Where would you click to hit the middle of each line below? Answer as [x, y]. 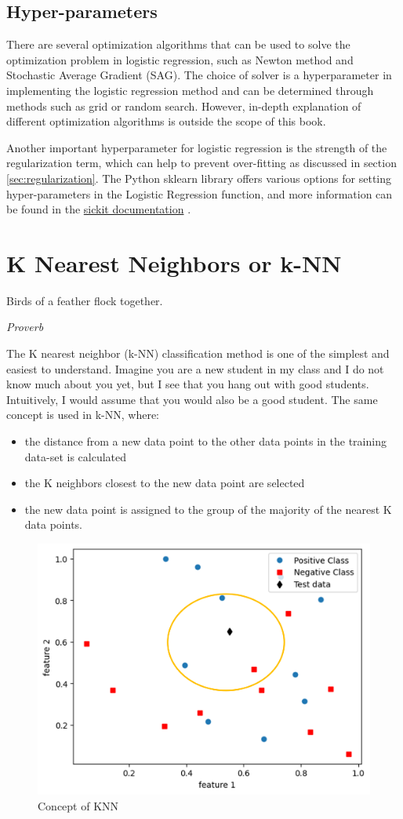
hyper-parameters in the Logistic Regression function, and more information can [200, 193]
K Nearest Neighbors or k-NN [174, 262]
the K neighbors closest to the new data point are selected [165, 483]
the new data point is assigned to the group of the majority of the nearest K [208, 509]
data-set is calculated [76, 456]
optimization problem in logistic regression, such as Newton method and [180, 59]
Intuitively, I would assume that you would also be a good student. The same [192, 399]
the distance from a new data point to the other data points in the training [205, 441]
